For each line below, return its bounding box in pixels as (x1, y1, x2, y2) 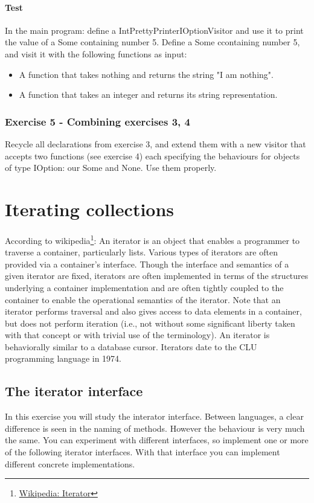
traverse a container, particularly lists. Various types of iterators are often (5, 246, 278, 258)
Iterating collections (5, 196, 175, 221)
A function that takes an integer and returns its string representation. (19, 88, 278, 101)
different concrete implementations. (5, 457, 135, 470)
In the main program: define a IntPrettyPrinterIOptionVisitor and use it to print (5, 24, 304, 36)
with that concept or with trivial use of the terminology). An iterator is (5, 328, 270, 341)
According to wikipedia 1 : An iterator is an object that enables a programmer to (5, 232, 300, 246)
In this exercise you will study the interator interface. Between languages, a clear (5, 410, 304, 423)
